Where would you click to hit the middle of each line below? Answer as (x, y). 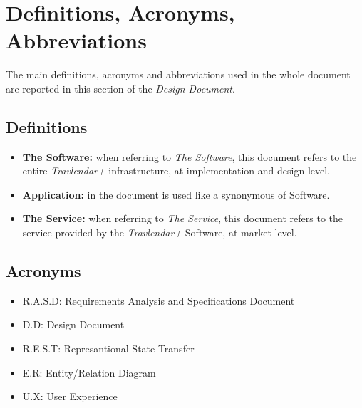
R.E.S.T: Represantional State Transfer (108, 349)
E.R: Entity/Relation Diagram (89, 372)
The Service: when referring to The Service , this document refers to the (183, 218)
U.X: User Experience (70, 396)
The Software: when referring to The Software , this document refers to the (190, 156)
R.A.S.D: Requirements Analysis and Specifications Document (159, 300)
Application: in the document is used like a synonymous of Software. (176, 194)
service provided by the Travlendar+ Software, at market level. (160, 232)
